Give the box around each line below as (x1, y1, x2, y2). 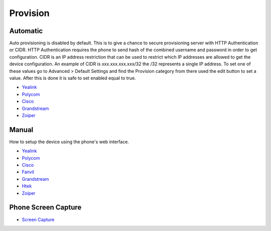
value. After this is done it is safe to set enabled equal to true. (9, 75, 137, 81)
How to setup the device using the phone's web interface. (9, 139, 129, 145)
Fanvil (22, 169, 35, 175)
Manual (9, 126, 34, 134)
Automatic (9, 27, 43, 35)
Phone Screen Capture (9, 203, 82, 212)
